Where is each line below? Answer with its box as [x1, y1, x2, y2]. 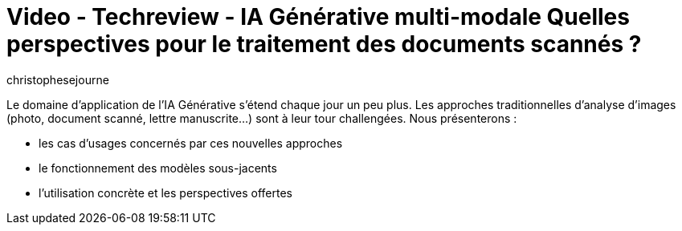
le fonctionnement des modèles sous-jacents [39, 160, 277, 175]
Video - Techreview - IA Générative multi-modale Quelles [6, 3, 630, 30]
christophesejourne [6, 72, 109, 87]
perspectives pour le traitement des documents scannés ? [6, 30, 642, 58]
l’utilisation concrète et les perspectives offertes [39, 185, 292, 200]
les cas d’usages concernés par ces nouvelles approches [39, 136, 343, 150]
